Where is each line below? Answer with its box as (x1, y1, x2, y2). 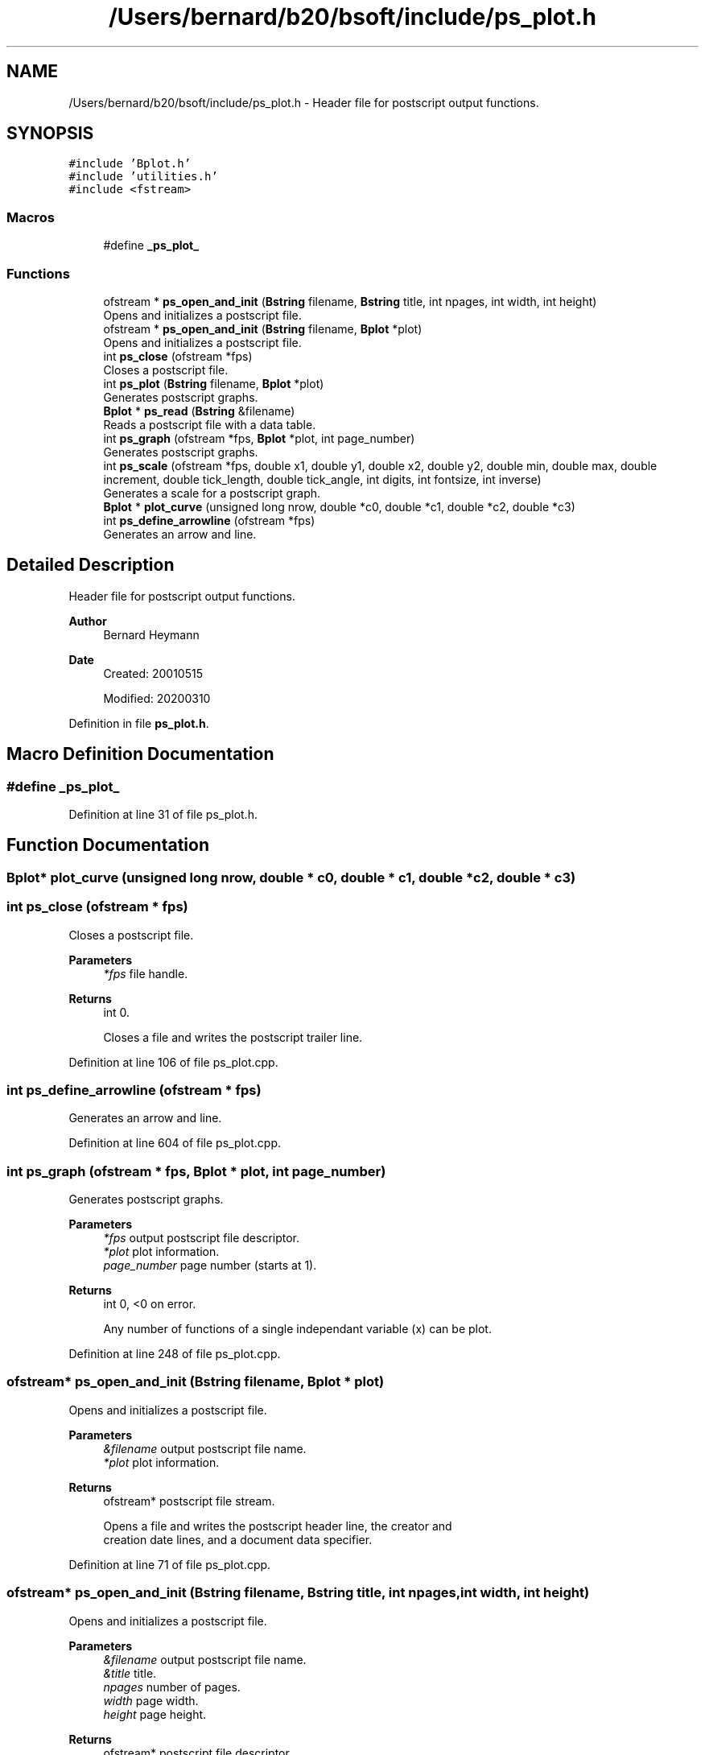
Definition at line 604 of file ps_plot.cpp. (68, 1136, 282, 1150)
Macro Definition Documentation (6, 744, 274, 765)
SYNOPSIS (6, 123, 94, 144)
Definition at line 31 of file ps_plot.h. (68, 807, 258, 821)
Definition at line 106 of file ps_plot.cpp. (68, 1055, 278, 1069)
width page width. (103, 1693, 199, 1708)
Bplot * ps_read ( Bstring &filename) (103, 403, 295, 418)
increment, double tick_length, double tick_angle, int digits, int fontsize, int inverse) (103, 472, 542, 486)
